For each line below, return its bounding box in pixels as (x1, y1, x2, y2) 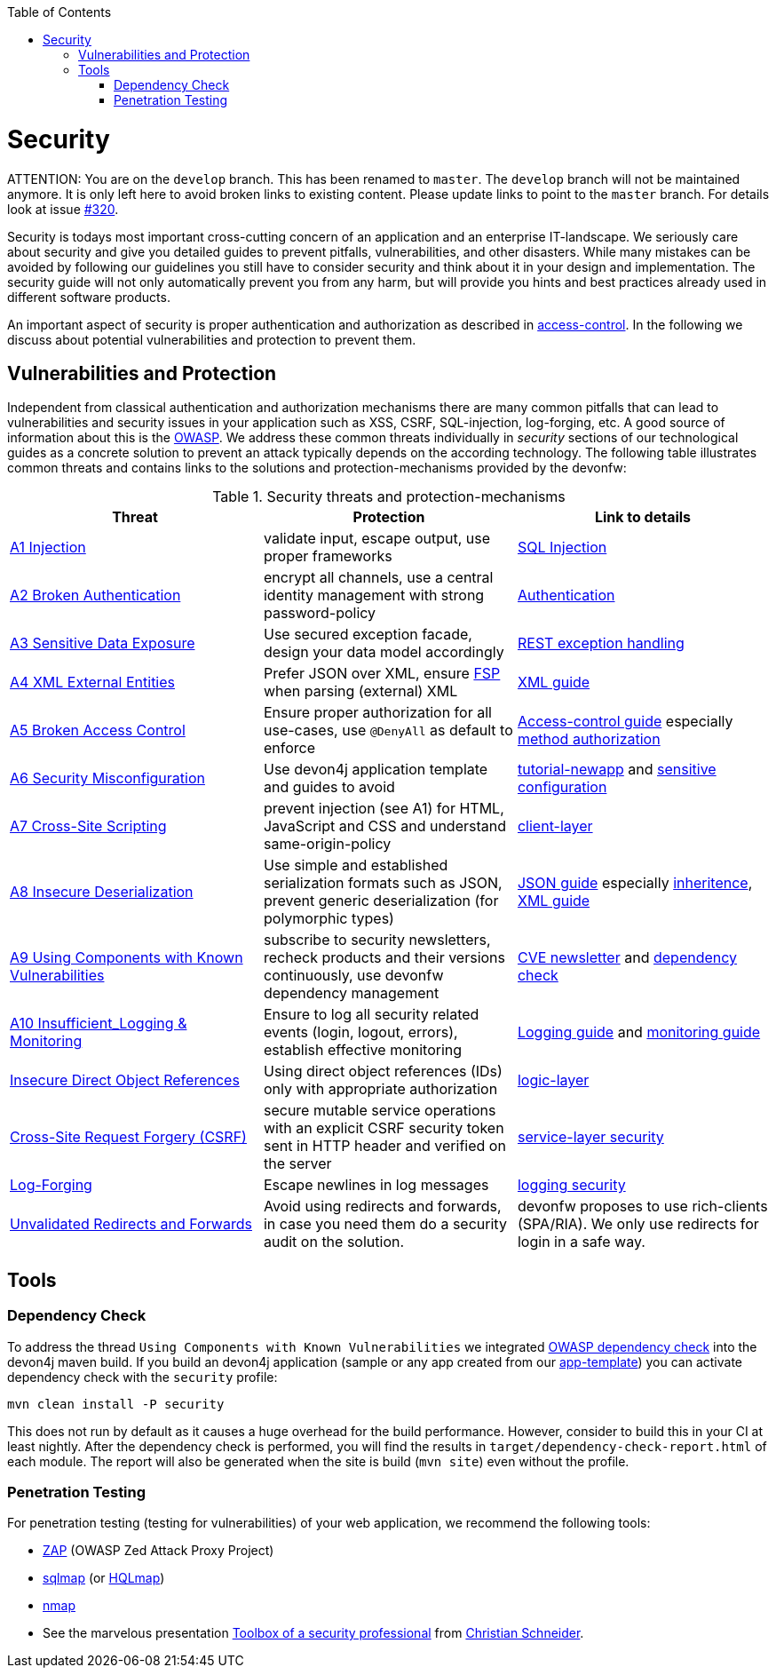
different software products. (7, 289, 170, 305)
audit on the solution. (263, 1233, 405, 1251)
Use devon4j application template (263, 760, 488, 779)
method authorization (517, 730, 661, 749)
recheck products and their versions (263, 949, 505, 967)
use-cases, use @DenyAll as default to (263, 721, 513, 740)
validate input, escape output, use (263, 529, 491, 548)
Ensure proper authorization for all (263, 703, 492, 722)
